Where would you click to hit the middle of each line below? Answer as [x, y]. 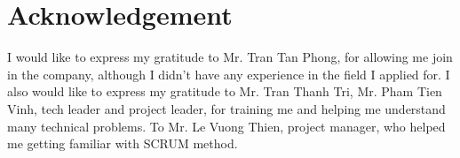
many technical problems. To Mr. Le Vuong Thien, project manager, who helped [226, 126]
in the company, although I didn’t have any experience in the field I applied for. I [229, 74]
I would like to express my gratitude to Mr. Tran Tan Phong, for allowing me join [230, 57]
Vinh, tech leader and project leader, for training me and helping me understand [226, 108]
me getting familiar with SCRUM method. [123, 143]
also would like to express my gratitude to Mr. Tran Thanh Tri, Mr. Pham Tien [225, 91]
